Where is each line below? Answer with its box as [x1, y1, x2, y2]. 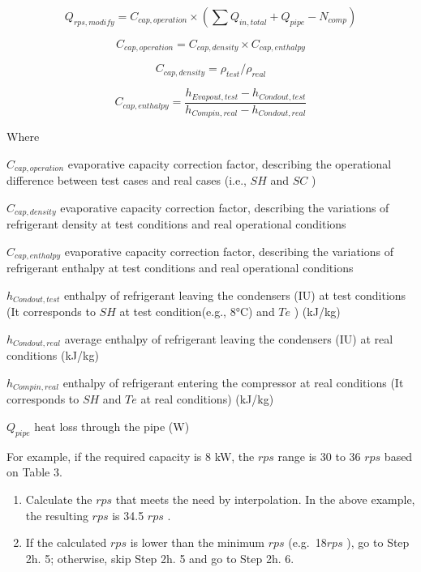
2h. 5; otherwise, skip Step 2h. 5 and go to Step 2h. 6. [25, 549, 294, 566]
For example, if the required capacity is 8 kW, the [6, 447, 255, 464]
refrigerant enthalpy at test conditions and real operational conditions [6, 259, 354, 276]
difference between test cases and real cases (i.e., [6, 172, 247, 189]
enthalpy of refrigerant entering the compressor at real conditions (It [62, 374, 404, 391]
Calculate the [25, 491, 92, 508]
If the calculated [25, 534, 107, 551]
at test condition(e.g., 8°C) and [119, 303, 275, 320]
